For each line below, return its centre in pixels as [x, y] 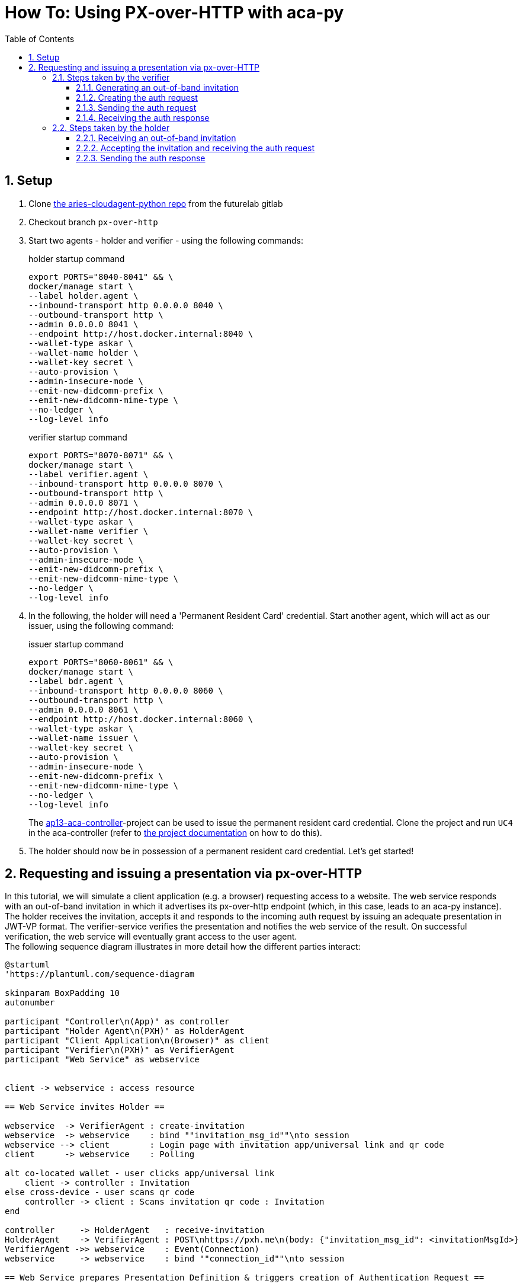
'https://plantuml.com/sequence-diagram [100, 974]
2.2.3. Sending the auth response [141, 158]
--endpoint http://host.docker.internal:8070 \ [141, 512]
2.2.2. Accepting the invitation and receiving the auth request [195, 148]
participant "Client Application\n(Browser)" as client [137, 1041]
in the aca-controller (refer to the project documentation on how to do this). [175, 832]
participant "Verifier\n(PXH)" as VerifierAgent [120, 1050]
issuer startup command [76, 644]
